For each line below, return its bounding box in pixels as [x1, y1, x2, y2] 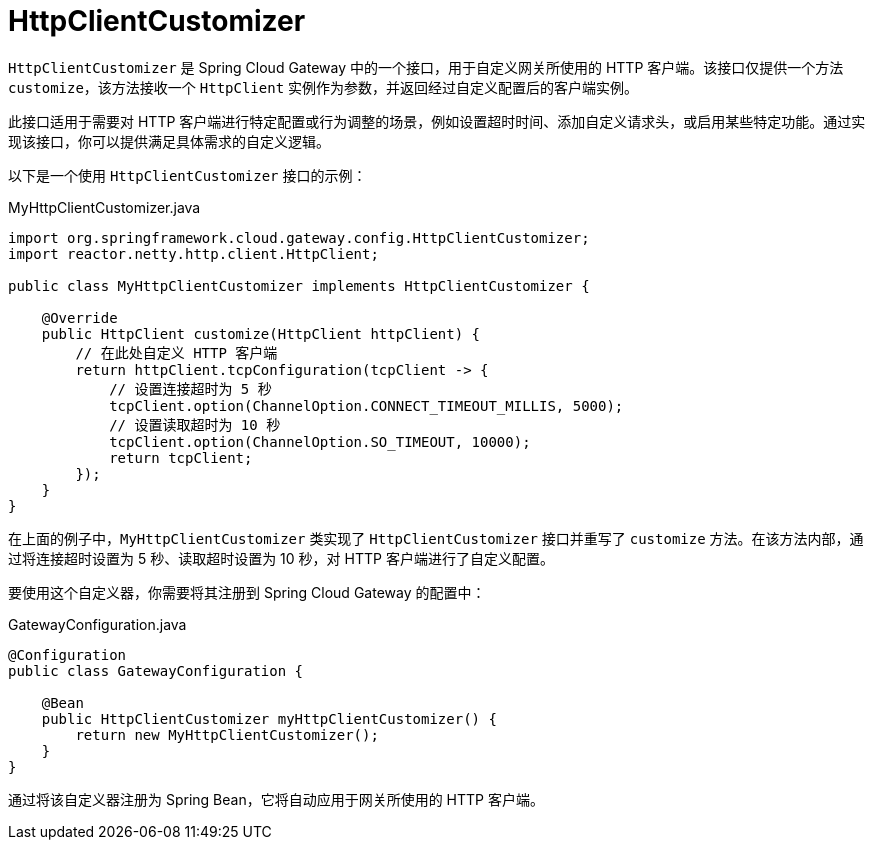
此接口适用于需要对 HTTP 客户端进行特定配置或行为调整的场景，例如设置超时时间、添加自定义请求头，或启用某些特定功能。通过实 [8, 112, 866, 130]
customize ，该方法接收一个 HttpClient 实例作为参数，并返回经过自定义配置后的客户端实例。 [8, 78, 639, 96]
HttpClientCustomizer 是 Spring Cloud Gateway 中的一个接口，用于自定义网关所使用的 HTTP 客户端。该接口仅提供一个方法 [8, 58, 844, 76]
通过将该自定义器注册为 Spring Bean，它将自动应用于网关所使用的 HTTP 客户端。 [8, 790, 544, 808]
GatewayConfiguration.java [8, 615, 187, 633]
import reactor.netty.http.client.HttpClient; [8, 245, 379, 262]
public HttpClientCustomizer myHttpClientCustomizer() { [41, 710, 497, 727]
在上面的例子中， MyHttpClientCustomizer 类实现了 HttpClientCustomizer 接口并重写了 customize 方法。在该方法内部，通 [8, 529, 864, 547]
